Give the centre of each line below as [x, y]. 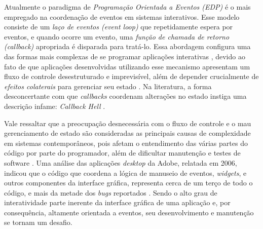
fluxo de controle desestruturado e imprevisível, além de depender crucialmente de [131, 76]
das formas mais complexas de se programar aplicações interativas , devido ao [125, 56]
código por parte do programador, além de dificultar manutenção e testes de [122, 153]
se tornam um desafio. [38, 222]
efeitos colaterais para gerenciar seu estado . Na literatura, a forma [108, 86]
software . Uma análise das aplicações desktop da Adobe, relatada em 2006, [121, 162]
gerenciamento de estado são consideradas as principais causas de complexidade [127, 133]
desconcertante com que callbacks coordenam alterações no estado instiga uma [125, 96]
